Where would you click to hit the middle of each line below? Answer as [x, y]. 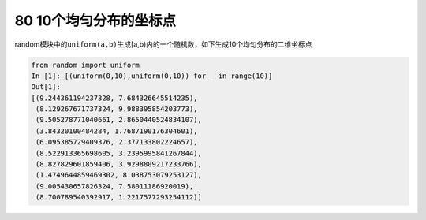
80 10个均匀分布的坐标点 [95, 21]
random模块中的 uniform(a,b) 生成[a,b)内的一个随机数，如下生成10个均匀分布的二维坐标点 [163, 44]
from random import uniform [85, 65]
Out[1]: [46, 87]
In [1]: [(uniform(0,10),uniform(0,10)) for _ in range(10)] [152, 76]
